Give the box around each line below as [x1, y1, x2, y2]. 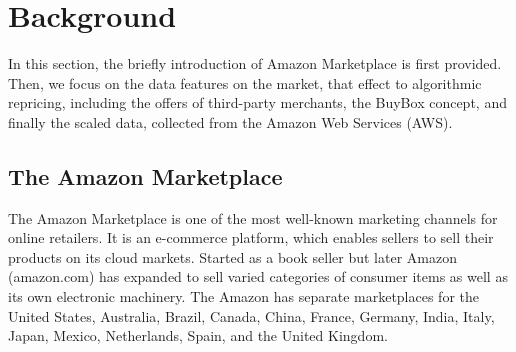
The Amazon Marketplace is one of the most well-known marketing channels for [8, 207, 498, 228]
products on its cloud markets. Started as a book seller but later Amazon [8, 246, 457, 267]
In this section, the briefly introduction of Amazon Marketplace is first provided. [8, 53, 502, 74]
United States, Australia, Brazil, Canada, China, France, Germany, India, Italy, [8, 305, 495, 326]
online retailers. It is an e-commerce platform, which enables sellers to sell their [8, 227, 494, 248]
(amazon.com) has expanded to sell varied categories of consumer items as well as [8, 266, 508, 287]
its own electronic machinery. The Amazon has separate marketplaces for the [8, 286, 480, 307]
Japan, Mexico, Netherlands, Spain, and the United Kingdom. [8, 325, 388, 346]
